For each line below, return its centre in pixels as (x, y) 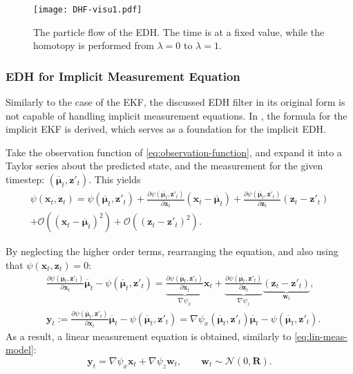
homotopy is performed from (94, 45)
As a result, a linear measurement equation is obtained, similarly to (149, 336)
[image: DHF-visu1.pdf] (88, 10)
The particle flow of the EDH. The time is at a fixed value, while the (179, 31)
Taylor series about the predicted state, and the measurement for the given (164, 166)
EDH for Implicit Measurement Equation (123, 76)
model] (20, 349)
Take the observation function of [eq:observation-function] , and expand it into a (174, 152)
